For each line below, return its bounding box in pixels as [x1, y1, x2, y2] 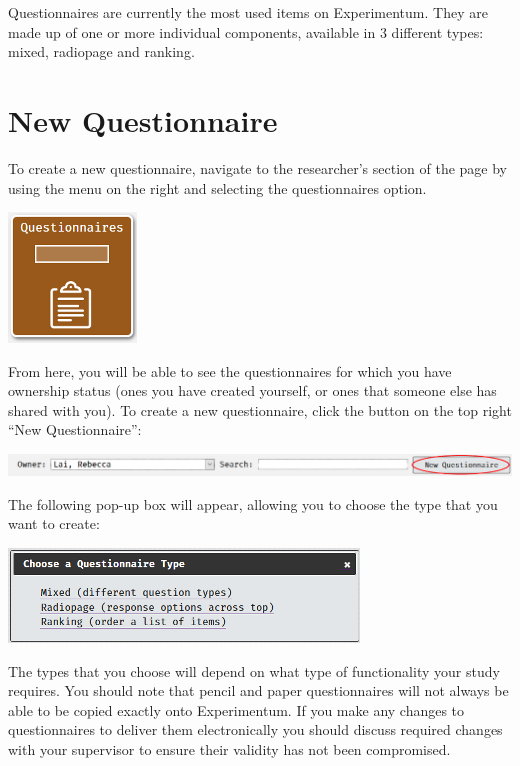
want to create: [8, 513, 100, 534]
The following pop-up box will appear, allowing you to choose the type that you [8, 493, 498, 514]
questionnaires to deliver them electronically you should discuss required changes [8, 719, 503, 740]
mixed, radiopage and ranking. [8, 41, 195, 62]
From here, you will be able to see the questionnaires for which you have [8, 360, 452, 381]
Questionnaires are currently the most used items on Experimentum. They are [8, 2, 488, 22]
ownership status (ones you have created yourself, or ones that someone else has [8, 380, 497, 401]
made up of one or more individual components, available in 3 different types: [8, 21, 484, 42]
